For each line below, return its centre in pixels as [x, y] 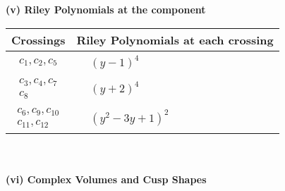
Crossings [38, 39]
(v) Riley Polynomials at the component [106, 9]
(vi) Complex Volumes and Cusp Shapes [106, 179]
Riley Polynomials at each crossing [175, 39]
